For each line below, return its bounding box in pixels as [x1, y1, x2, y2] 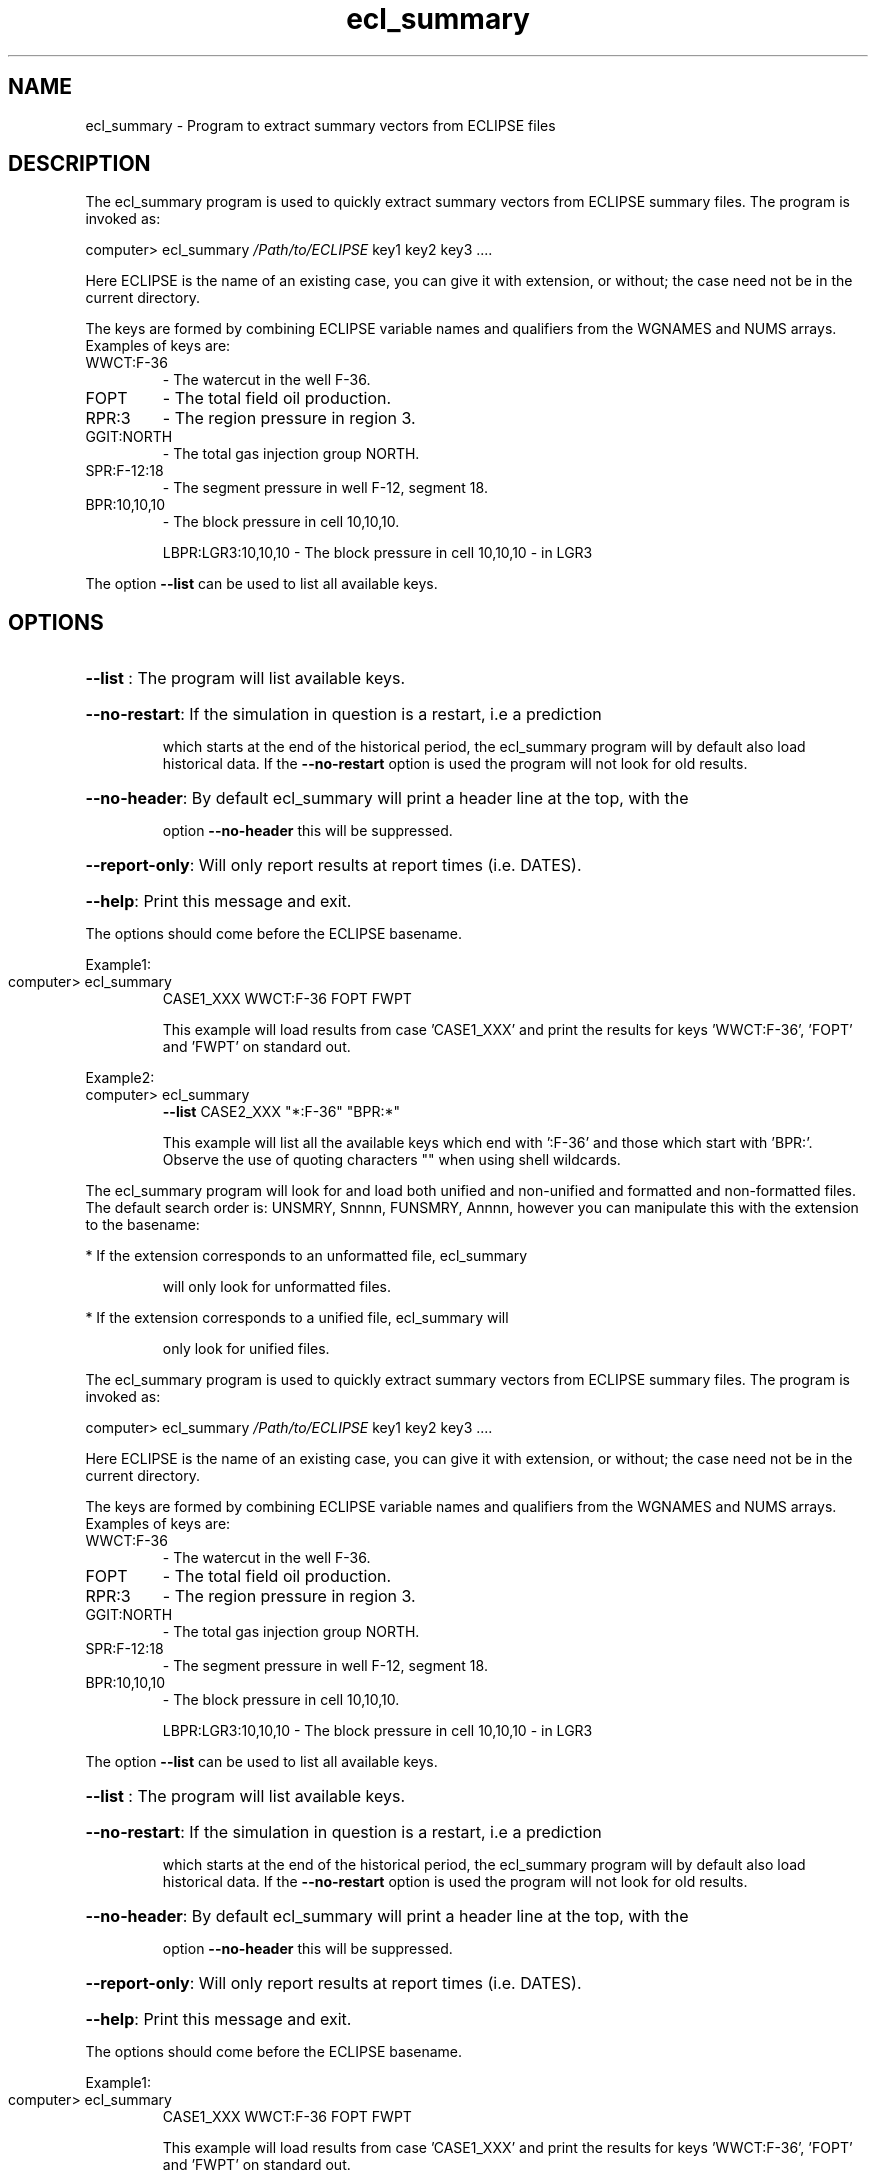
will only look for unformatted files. [162, 1278, 392, 1296]
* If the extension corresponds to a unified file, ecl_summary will [85, 1309, 509, 1327]
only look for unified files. [162, 1340, 330, 1358]
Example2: [85, 1069, 155, 1087]
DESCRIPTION [8, 151, 151, 177]
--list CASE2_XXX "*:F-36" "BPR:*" [162, 1103, 401, 1121]
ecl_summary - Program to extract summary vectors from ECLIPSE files [85, 116, 556, 134]
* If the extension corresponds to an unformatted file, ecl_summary [85, 1247, 528, 1265]
